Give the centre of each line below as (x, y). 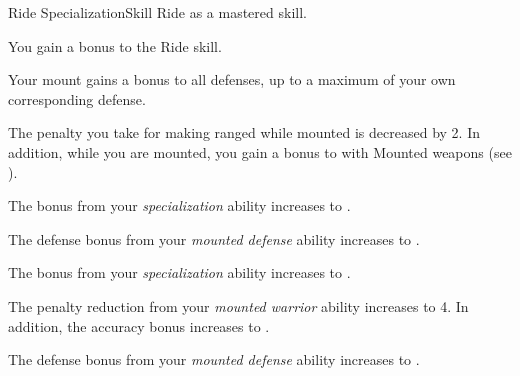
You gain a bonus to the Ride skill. (115, 45)
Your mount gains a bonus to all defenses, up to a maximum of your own (232, 79)
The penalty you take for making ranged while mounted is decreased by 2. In (244, 132)
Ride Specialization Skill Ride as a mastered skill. (157, 12)
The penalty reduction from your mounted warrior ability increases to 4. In (238, 305)
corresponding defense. (77, 98)
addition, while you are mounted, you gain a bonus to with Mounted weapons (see (260, 151)
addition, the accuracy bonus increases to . (139, 325)
